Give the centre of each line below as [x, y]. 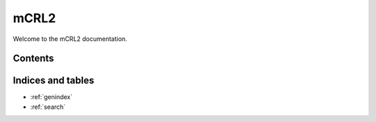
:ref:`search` [48, 107]
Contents [33, 59]
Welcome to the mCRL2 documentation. [70, 39]
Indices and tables [54, 81]
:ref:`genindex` [52, 97]
